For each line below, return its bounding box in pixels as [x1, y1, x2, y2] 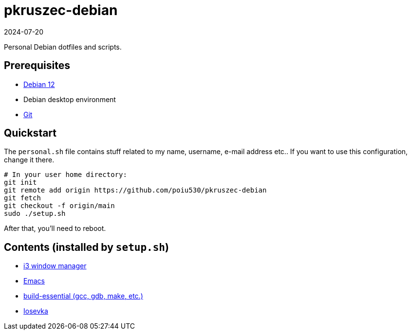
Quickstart [4, 127, 57, 140]
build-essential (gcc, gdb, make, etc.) [23, 292, 143, 300]
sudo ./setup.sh [4, 210, 66, 218]
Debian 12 [23, 80, 55, 88]
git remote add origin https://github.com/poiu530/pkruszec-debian [4, 186, 267, 194]
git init [4, 178, 37, 187]
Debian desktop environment [23, 95, 116, 104]
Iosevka [23, 307, 48, 316]
